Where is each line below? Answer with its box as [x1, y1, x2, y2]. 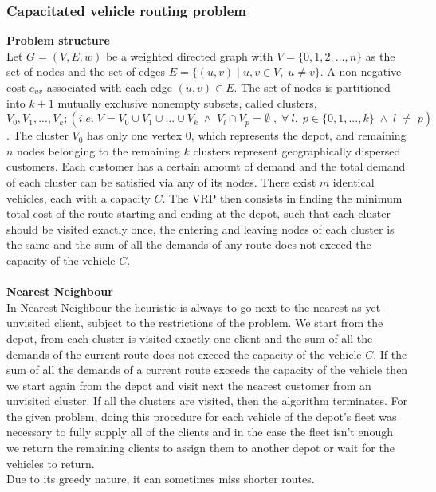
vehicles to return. [6, 455, 95, 471]
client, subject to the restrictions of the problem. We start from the [53, 314, 383, 331]
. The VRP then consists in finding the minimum [162, 189, 403, 206]
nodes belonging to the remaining [17, 142, 180, 159]
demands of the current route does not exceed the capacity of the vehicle [6, 345, 362, 362]
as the [365, 47, 395, 64]
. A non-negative [320, 63, 402, 80]
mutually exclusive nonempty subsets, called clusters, [57, 94, 317, 111]
